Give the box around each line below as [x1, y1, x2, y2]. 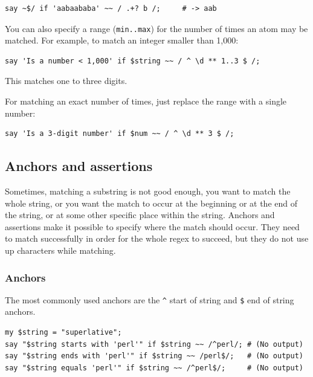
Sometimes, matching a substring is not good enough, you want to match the [5, 185, 291, 198]
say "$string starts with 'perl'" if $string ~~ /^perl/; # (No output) [5, 340, 303, 349]
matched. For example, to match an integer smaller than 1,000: [5, 34, 239, 47]
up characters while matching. [5, 243, 116, 256]
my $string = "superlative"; [5, 328, 122, 337]
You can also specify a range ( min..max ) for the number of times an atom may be [5, 22, 308, 34]
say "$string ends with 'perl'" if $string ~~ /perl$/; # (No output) [5, 352, 303, 361]
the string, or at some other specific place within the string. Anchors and [5, 208, 275, 221]
